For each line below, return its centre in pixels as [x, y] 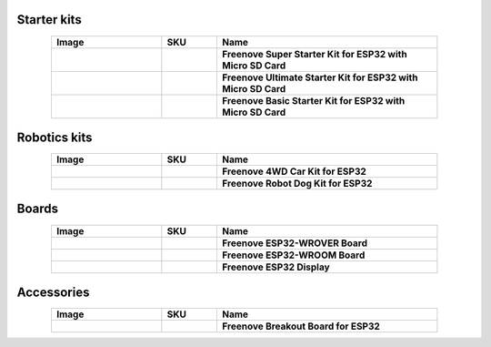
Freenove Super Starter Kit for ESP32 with [315, 54]
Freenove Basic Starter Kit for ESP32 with [314, 100]
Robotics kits [55, 137]
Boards [38, 209]
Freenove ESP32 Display [276, 267]
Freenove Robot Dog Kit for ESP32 [297, 184]
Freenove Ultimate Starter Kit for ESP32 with [320, 77]
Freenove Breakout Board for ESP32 [301, 326]
